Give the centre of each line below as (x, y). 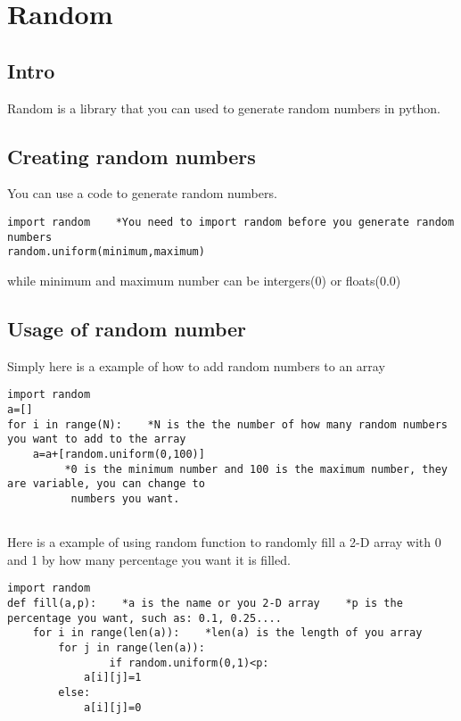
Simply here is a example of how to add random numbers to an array (196, 365)
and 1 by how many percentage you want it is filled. (149, 559)
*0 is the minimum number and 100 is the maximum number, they (256, 469)
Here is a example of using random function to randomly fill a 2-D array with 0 (224, 542)
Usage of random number (127, 328)
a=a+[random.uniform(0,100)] (119, 454)
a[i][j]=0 (112, 707)
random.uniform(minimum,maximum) (106, 252)
